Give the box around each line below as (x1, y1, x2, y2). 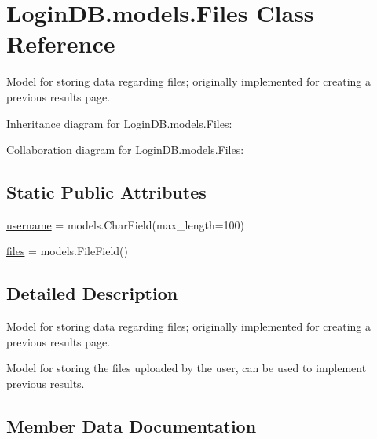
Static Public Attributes (6, 180, 207, 204)
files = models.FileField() (6, 243, 128, 259)
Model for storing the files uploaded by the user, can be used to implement (6, 360, 367, 376)
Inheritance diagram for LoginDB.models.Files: (6, 115, 232, 131)
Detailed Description (6, 281, 178, 305)
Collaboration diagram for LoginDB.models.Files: (6, 141, 244, 158)
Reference (6, 27, 115, 60)
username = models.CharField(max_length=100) (6, 216, 245, 232)
